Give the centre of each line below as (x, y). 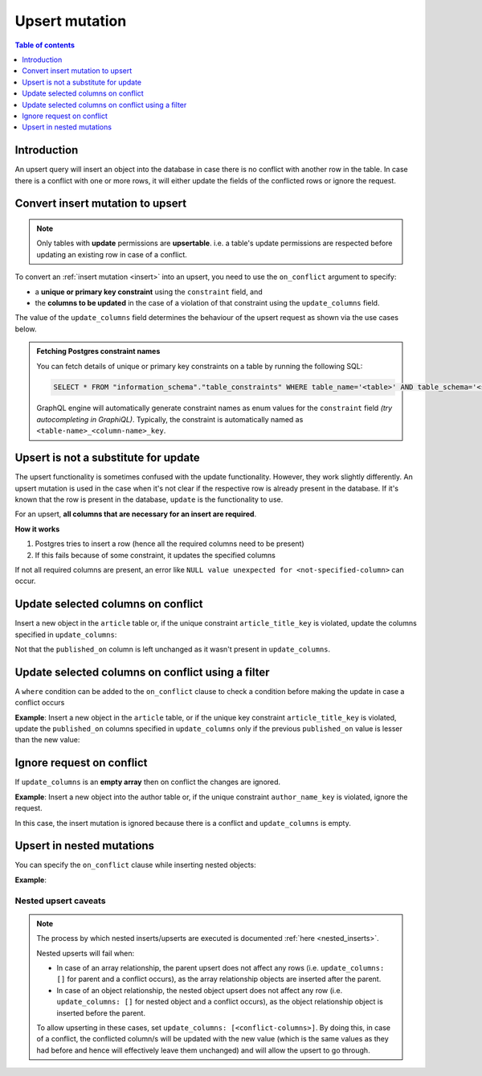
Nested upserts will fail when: (86, 953)
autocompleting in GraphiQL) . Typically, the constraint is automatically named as (170, 419)
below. (26, 329)
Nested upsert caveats (60, 901)
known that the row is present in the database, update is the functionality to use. (149, 499)
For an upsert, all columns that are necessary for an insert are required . (136, 514)
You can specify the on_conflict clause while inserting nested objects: (135, 865)
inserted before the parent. (101, 1012)
